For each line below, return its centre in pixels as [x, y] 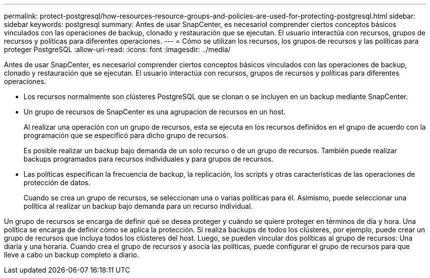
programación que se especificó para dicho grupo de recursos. [126, 135]
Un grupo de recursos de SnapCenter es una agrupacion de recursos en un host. [155, 112]
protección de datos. [57, 182]
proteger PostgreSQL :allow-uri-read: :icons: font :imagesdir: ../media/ [117, 49]
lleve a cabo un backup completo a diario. [71, 255]
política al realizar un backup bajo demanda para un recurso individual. [138, 206]
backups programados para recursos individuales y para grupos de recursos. [149, 159]
